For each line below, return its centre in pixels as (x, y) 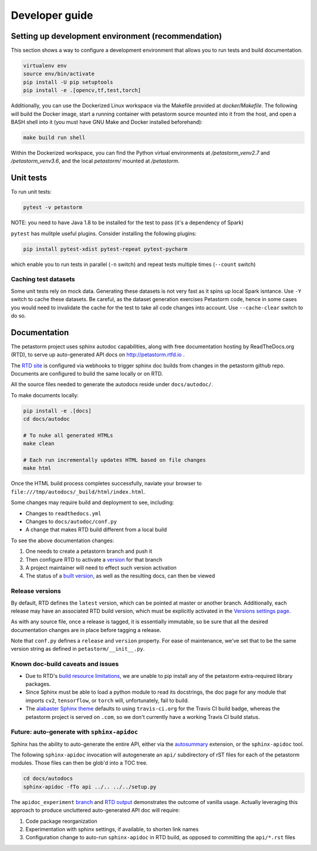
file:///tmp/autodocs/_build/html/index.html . (78, 492)
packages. (38, 684)
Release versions (36, 591)
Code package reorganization (62, 821)
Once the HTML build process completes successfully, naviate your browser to (106, 484)
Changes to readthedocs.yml (63, 513)
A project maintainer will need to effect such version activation (101, 568)
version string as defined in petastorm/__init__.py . (78, 649)
